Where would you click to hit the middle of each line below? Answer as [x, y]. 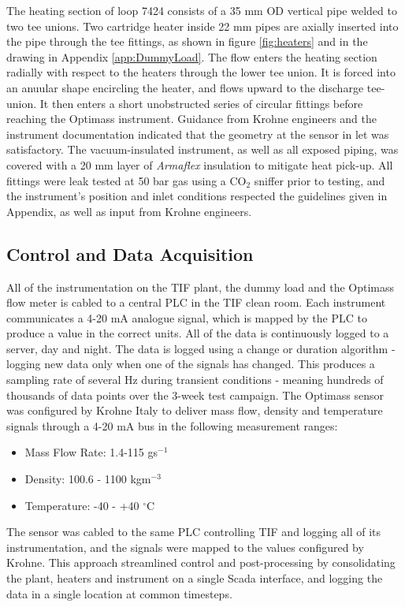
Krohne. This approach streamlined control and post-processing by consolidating [201, 562]
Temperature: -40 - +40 [82, 505]
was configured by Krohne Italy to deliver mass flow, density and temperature [195, 410]
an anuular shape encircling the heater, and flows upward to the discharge [185, 87]
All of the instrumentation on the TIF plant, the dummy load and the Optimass [201, 287]
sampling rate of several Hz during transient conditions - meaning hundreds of [195, 380]
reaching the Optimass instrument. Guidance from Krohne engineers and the [192, 119]
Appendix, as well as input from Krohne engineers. [129, 211]
